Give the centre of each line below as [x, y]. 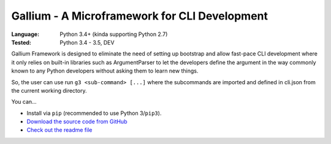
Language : [25, 34]
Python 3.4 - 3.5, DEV [87, 42]
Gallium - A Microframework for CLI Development [139, 16]
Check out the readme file [59, 130]
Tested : [21, 42]
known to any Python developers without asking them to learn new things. [105, 71]
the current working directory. [49, 90]
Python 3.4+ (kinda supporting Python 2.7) [114, 34]
